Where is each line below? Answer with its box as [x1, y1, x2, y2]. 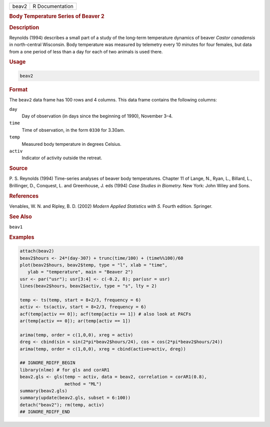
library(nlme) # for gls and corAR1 [19, 367, 110, 373]
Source [9, 165, 28, 172]
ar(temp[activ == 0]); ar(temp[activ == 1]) [19, 318, 131, 324]
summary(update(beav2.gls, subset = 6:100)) [19, 395, 131, 401]
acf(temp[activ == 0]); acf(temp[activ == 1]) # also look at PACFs [19, 311, 191, 317]
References [9, 192, 39, 199]
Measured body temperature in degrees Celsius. [21, 141, 122, 147]
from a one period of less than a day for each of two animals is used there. [9, 48, 163, 54]
